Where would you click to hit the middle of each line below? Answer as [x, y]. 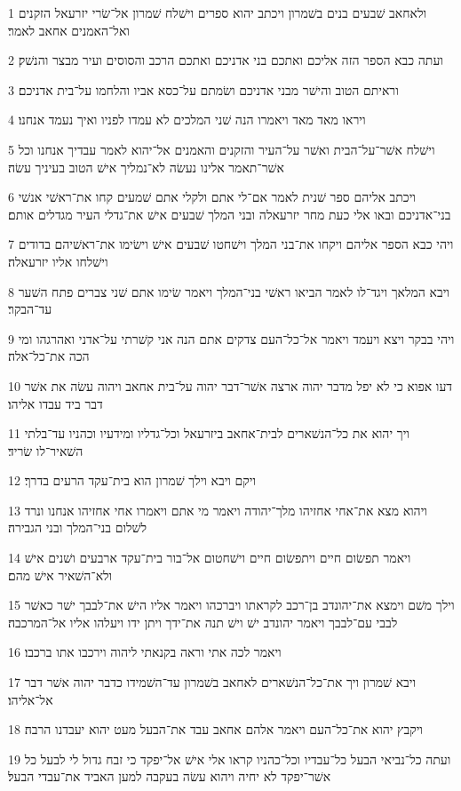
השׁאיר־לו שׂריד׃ [46, 450]
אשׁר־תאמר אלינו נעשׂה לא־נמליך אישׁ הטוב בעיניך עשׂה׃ [146, 167]
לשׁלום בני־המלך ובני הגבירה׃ [77, 527]
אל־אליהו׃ [31, 699]
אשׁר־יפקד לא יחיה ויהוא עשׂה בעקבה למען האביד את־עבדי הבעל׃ [170, 776]
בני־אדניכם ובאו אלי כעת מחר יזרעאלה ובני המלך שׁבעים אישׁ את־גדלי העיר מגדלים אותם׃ [230, 214]
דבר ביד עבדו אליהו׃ [56, 403]
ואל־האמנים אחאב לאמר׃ [69, 30]
